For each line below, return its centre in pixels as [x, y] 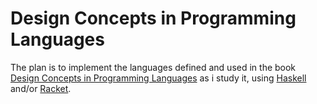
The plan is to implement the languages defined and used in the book [153, 67]
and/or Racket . [41, 88]
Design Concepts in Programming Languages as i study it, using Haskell [158, 78]
